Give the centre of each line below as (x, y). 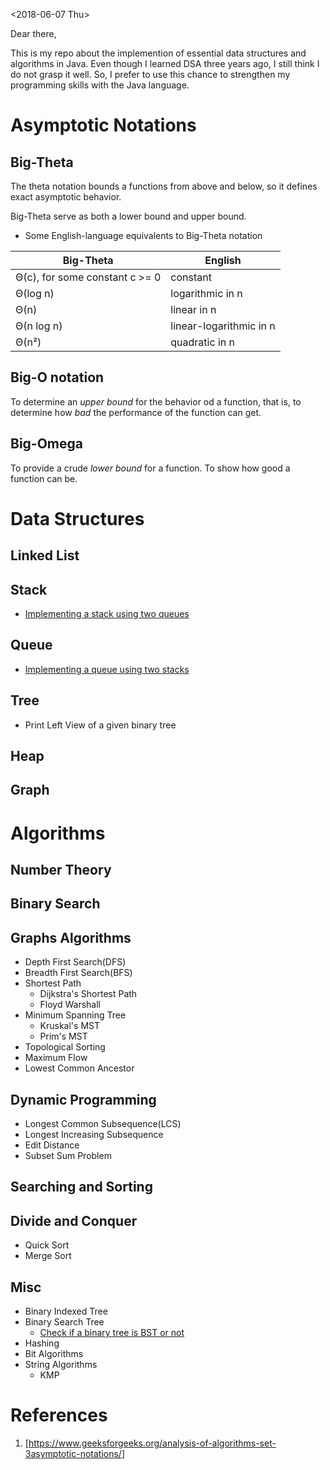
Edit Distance (52, 1145)
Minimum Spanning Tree (75, 1015)
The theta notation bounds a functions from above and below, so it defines (164, 186)
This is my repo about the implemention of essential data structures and (158, 53)
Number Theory (61, 870)
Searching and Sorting (81, 1187)
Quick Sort (47, 1245)
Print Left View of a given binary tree (100, 725)
